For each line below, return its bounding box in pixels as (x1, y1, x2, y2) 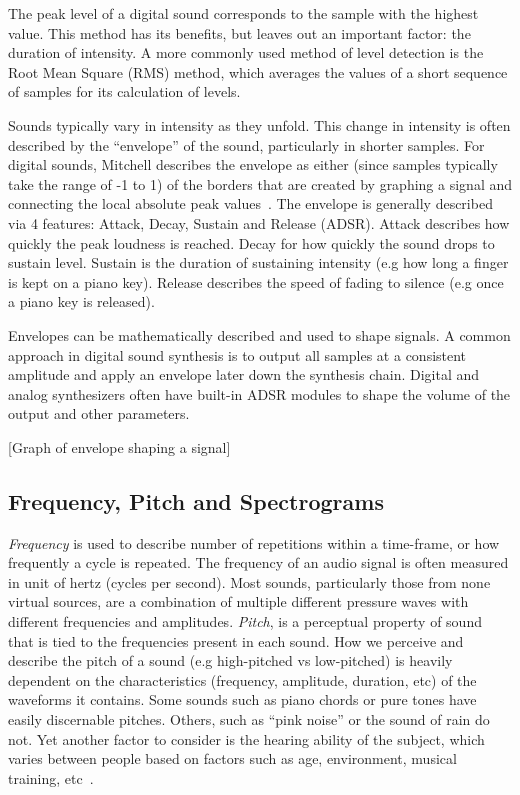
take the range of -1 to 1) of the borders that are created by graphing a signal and (8, 173, 512, 194)
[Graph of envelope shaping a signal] (8, 436, 231, 457)
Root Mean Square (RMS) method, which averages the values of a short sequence (8, 61, 508, 82)
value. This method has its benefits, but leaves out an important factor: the (8, 22, 471, 43)
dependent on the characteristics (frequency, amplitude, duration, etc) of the (8, 669, 477, 690)
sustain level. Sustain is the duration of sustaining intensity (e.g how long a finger (8, 252, 509, 273)
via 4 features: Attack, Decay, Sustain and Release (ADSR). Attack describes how (8, 212, 510, 233)
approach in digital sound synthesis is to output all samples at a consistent (8, 344, 467, 365)
